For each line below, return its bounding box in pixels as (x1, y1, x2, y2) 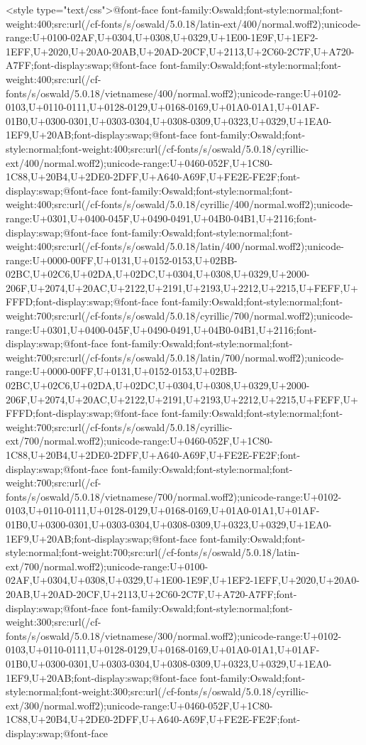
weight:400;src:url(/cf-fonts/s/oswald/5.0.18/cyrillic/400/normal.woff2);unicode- (6, 197, 353, 212)
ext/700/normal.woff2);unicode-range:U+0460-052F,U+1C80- (6, 433, 273, 448)
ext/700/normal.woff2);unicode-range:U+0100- (6, 558, 209, 573)
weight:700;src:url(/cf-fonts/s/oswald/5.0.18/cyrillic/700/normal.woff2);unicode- (6, 308, 353, 323)
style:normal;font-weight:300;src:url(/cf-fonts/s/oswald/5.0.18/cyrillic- (6, 684, 309, 699)
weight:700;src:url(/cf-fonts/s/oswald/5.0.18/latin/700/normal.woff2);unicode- (6, 349, 344, 364)
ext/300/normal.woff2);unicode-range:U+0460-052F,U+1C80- (6, 697, 273, 712)
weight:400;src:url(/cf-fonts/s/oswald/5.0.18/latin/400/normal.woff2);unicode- (6, 239, 344, 254)
